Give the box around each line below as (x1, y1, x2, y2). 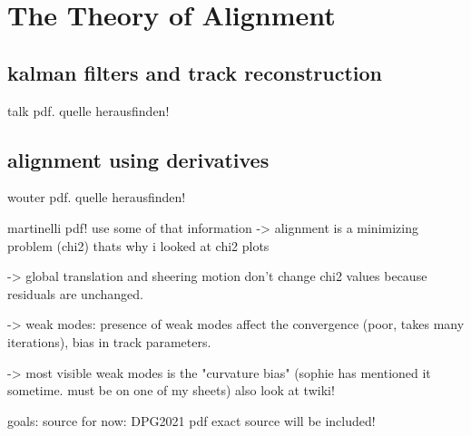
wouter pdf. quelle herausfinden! (7, 188, 186, 207)
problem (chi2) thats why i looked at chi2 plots (7, 236, 270, 255)
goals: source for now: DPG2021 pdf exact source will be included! (7, 411, 376, 430)
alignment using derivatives (7, 145, 270, 173)
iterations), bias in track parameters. (7, 332, 211, 351)
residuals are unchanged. (7, 284, 143, 303)
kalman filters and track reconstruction (7, 58, 383, 86)
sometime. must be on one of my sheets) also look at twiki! (7, 381, 335, 400)
